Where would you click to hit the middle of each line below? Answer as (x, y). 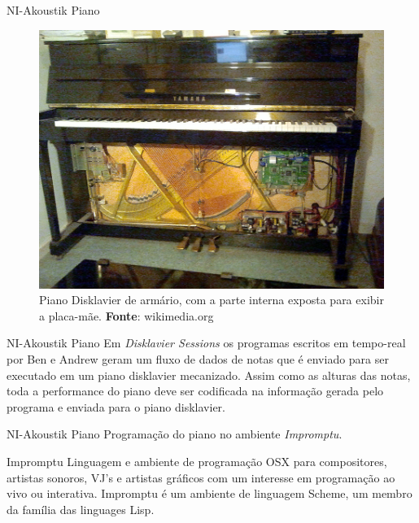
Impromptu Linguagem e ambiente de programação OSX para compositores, (197, 461)
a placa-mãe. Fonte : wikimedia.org (127, 315)
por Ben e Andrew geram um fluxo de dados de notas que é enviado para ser (198, 358)
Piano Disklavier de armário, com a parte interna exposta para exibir (212, 300)
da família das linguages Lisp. (81, 509)
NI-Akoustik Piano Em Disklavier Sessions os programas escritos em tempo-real (206, 343)
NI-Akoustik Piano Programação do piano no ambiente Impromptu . (175, 434)
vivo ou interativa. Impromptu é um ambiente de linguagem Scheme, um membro (209, 493)
